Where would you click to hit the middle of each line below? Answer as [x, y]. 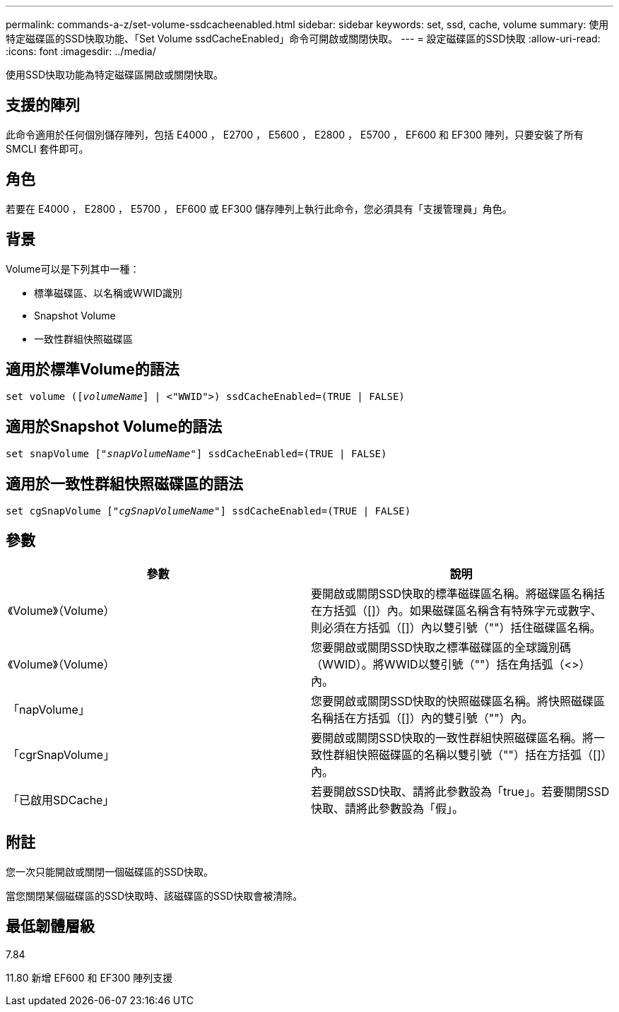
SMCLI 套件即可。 [47, 148]
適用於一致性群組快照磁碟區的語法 [124, 483]
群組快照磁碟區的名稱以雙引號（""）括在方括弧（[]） [470, 754]
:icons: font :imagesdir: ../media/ [81, 51]
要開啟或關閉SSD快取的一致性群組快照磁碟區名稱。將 [453, 737]
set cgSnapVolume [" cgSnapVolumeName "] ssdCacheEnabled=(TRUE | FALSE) [208, 511]
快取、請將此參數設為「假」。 [388, 808]
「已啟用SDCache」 [61, 800]
